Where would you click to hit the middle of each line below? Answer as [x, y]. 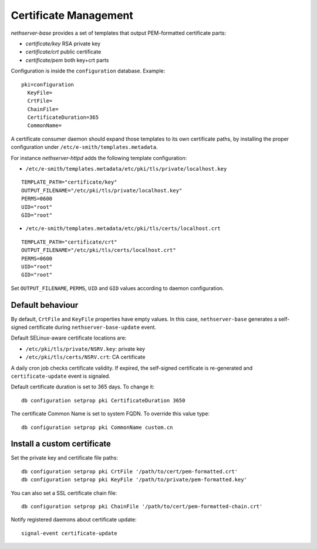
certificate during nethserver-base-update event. [92, 327]
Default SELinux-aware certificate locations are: [69, 338]
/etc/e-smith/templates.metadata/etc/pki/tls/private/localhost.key [126, 169]
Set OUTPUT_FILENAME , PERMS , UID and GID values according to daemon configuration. [117, 288]
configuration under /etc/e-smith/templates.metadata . [84, 147]
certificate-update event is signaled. [61, 376]
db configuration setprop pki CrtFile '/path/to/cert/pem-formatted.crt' [130, 471]
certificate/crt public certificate [63, 52]
